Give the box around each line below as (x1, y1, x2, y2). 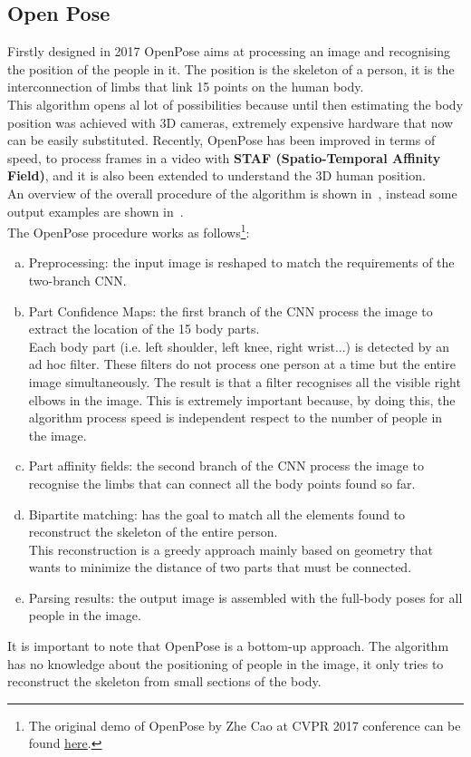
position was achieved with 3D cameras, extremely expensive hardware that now (7, 112, 454, 131)
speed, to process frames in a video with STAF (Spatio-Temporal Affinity (7, 148, 441, 167)
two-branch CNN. (28, 270, 127, 289)
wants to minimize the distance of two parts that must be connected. (28, 558, 412, 577)
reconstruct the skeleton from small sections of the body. (7, 672, 322, 691)
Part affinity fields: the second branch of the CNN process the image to (28, 456, 424, 475)
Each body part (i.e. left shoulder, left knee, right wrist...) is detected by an (28, 336, 449, 355)
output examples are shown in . (7, 201, 184, 220)
